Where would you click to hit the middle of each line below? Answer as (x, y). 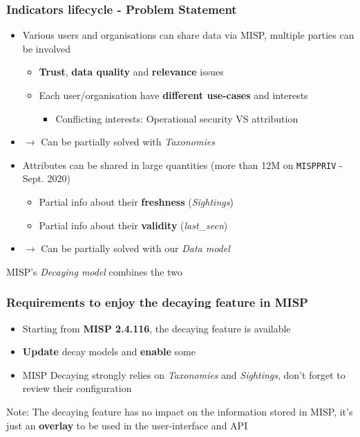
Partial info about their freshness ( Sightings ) (136, 202)
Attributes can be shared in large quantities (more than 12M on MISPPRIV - (182, 164)
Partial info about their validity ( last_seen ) (133, 225)
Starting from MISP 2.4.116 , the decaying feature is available (157, 328)
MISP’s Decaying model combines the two (94, 271)
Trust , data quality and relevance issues (131, 72)
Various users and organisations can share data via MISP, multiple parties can (188, 35)
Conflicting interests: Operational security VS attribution (177, 118)
